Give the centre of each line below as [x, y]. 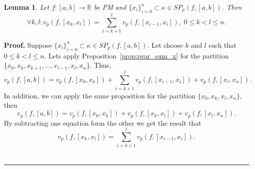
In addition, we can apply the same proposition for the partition [100, 95]
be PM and [110, 7]
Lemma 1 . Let [27, 7]
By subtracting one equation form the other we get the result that [103, 122]
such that [222, 45]
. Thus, [100, 65]
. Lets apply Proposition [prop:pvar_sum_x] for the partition [136, 55]
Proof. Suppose [28, 45]
